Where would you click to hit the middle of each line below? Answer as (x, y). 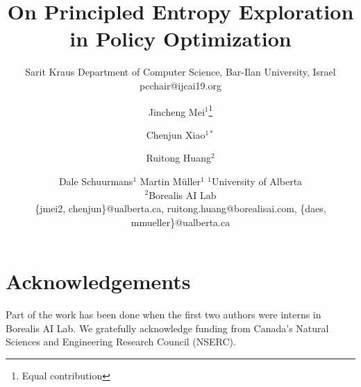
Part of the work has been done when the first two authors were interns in (163, 315)
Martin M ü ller (170, 181)
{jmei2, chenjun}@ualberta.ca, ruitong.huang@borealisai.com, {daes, (180, 208)
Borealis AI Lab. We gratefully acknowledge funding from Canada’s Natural (167, 328)
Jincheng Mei (176, 111)
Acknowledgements (98, 281)
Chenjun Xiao (176, 134)
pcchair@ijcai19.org (180, 85)
